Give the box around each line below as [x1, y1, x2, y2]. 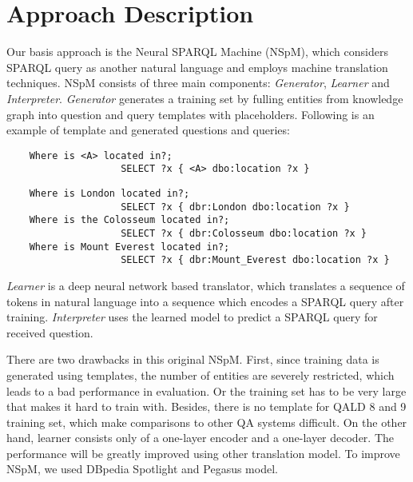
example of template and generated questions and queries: [6, 121, 290, 138]
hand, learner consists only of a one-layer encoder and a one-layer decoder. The [6, 429, 394, 446]
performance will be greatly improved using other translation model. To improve [6, 444, 400, 461]
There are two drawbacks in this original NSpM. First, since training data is [6, 351, 379, 368]
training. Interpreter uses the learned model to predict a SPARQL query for [6, 309, 378, 325]
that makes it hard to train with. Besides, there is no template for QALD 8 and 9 [6, 398, 407, 415]
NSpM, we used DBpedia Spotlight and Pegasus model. [6, 460, 278, 477]
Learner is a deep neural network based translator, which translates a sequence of [6, 277, 405, 293]
